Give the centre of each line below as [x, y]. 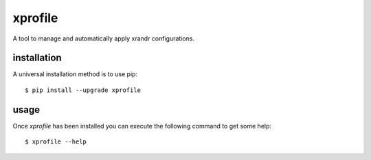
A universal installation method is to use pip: [75, 74]
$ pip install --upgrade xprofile [83, 90]
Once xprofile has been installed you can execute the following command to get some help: [142, 126]
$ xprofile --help [56, 142]
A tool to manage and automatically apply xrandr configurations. [104, 38]
